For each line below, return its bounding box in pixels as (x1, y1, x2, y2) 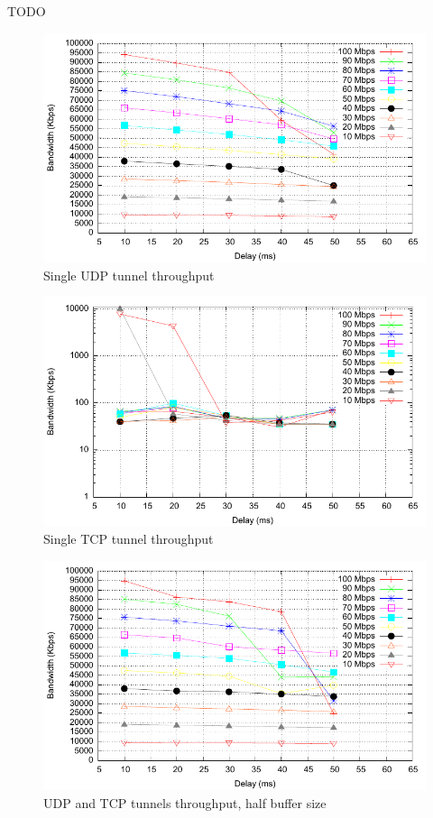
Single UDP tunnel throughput (43, 265, 215, 284)
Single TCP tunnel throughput (43, 529, 214, 548)
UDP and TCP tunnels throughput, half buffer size (43, 793, 327, 812)
